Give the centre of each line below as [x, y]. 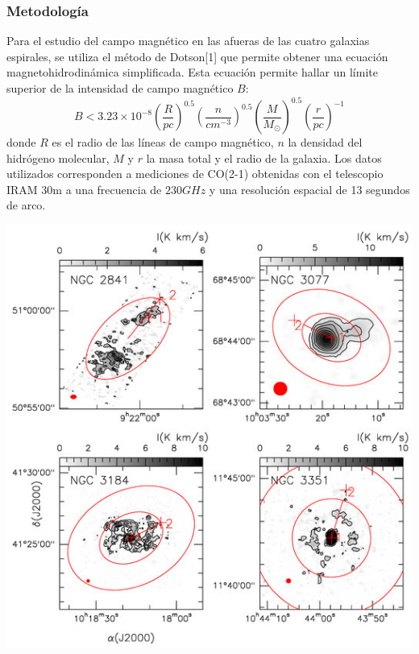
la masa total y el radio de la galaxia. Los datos [264, 157]
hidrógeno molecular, [58, 157]
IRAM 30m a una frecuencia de [84, 189]
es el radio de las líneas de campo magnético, [163, 142]
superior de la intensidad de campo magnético [120, 88]
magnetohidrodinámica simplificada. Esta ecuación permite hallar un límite [192, 72]
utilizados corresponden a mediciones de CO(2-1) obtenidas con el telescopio [195, 174]
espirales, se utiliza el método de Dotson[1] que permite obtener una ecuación [197, 56]
